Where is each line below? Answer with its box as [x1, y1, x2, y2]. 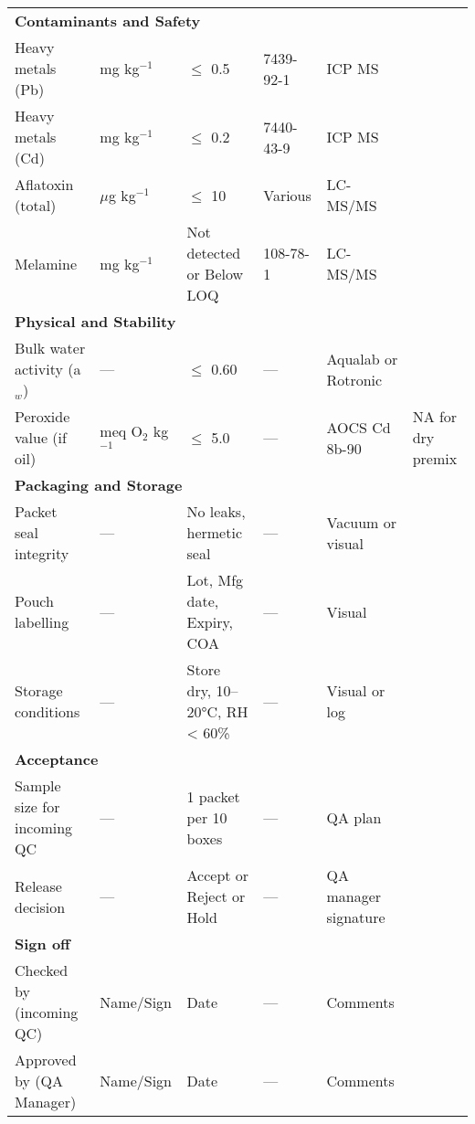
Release [15, 875, 62, 896]
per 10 [186, 806, 227, 828]
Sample [15, 775, 61, 796]
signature [326, 907, 385, 928]
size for [15, 796, 60, 817]
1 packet [186, 785, 240, 807]
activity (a [15, 358, 81, 379]
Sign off [15, 933, 70, 954]
